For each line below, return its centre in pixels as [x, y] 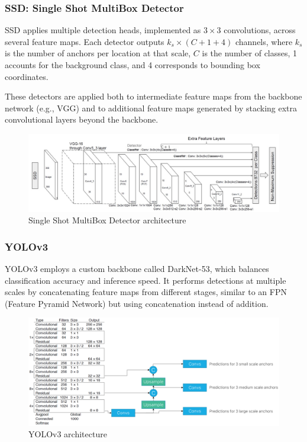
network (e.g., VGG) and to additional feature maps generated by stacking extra [151, 108]
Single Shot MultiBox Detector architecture [107, 220]
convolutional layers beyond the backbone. [82, 119]
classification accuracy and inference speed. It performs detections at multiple [146, 280]
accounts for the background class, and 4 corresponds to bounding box [133, 65]
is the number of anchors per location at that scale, [98, 53]
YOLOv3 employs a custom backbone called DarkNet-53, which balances [137, 269]
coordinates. [27, 76]
